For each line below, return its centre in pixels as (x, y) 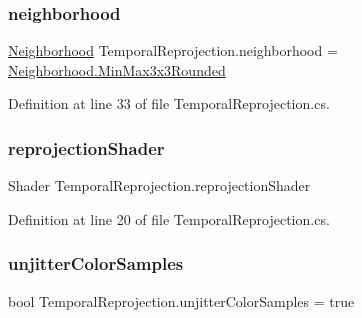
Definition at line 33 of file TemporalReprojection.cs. (169, 103)
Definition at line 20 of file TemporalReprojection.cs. (169, 218)
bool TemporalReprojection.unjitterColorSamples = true (181, 300)
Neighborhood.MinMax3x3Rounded (117, 69)
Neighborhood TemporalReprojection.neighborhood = (173, 50)
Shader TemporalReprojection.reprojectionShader (159, 185)
